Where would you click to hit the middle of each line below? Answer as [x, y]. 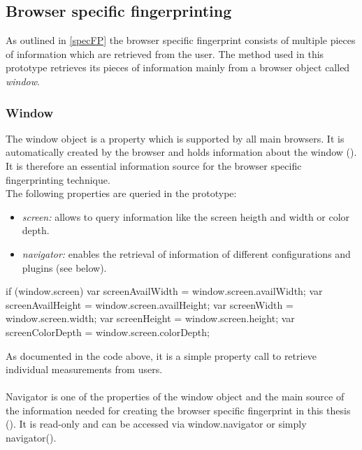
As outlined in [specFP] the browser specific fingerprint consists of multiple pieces [181, 40]
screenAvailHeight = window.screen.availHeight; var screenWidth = [150, 304]
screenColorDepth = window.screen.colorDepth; [108, 332]
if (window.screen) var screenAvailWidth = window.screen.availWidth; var [164, 291]
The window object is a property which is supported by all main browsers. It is [175, 138]
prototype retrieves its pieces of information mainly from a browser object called [178, 67]
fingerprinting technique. [58, 179]
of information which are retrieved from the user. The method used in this [165, 53]
